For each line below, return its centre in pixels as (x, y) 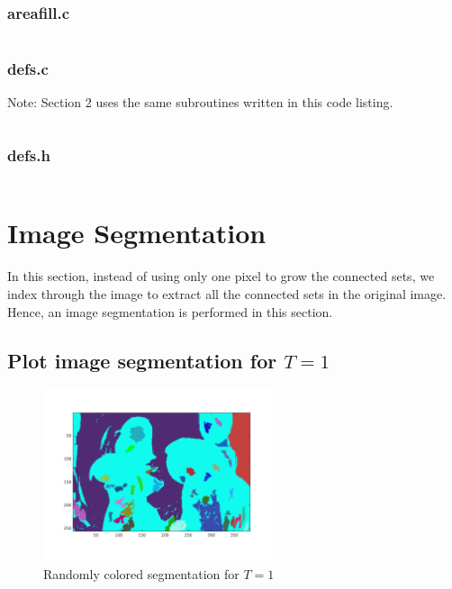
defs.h (29, 154)
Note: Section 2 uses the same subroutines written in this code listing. (200, 102)
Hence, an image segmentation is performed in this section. (170, 311)
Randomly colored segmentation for (141, 573)
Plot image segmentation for (142, 360)
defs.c (28, 69)
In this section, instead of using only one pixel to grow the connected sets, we (221, 276)
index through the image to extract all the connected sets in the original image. (227, 293)
